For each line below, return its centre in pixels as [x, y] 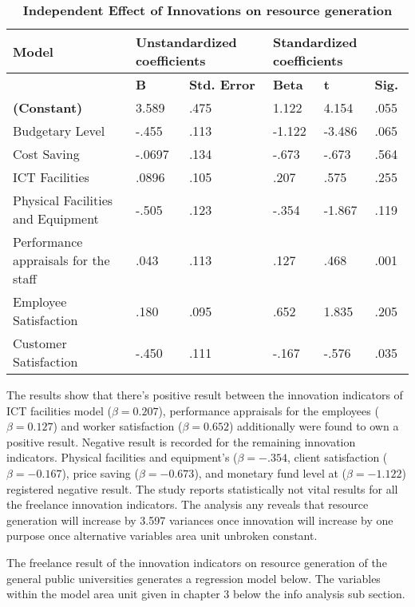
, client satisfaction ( [337, 457]
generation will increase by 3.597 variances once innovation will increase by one [200, 520]
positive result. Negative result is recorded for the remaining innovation [181, 441]
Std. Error [222, 84]
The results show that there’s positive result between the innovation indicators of [205, 395]
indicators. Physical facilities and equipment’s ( [122, 457]
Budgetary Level [59, 131]
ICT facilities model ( [59, 410]
